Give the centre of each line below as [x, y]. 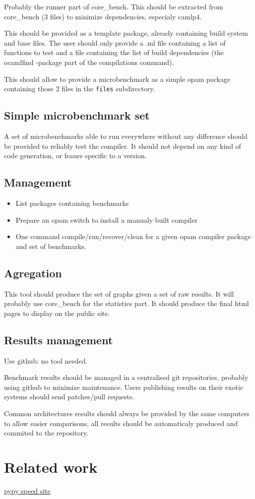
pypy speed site [27, 490]
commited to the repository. [46, 433]
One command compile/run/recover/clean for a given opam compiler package [133, 236]
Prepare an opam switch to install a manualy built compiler [107, 219]
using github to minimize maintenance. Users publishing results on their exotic [124, 387]
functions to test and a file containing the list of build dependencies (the [114, 52]
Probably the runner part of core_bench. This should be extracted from [114, 6]
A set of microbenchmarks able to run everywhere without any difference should [126, 136]
